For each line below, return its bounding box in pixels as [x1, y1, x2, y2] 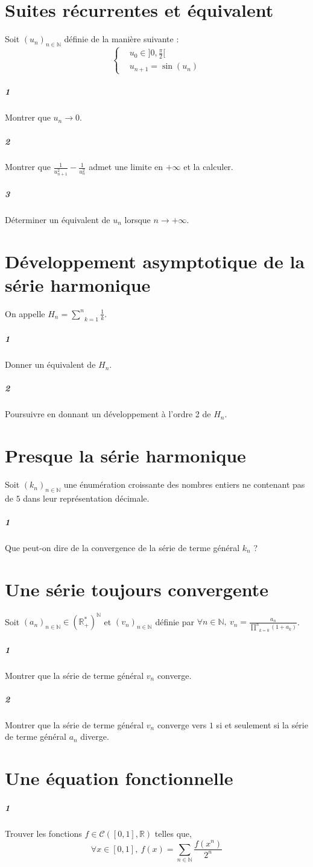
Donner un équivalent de [5, 358, 96, 371]
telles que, [154, 827, 192, 839]
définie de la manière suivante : [64, 33, 179, 45]
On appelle [5, 307, 45, 320]
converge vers [157, 718, 207, 731]
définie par [155, 615, 194, 628]
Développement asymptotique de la [5, 248, 305, 273]
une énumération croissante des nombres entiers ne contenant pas [63, 478, 305, 491]
